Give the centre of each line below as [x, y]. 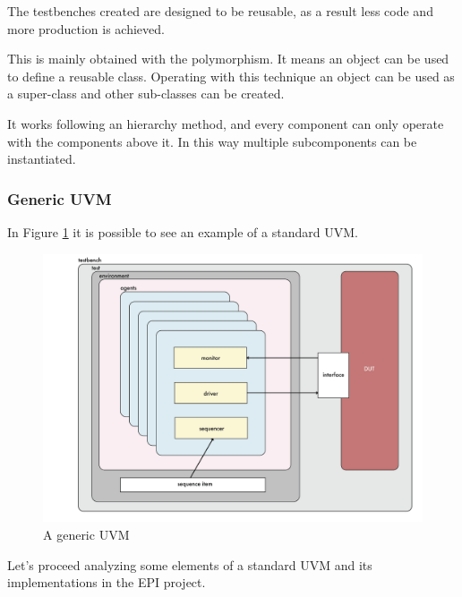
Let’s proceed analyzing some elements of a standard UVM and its [190, 564]
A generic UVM [86, 534]
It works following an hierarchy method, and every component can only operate [226, 123]
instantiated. [42, 159]
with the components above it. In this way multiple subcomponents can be [212, 141]
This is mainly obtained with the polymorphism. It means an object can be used [228, 59]
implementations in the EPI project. [107, 582]
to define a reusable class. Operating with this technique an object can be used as [231, 76]
